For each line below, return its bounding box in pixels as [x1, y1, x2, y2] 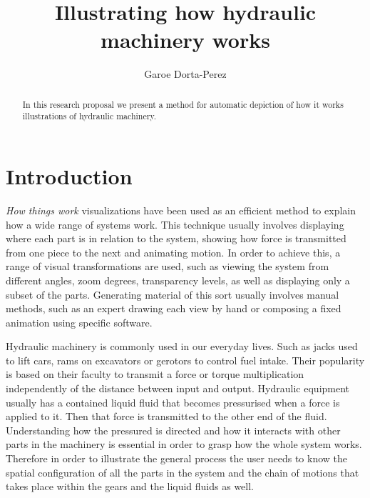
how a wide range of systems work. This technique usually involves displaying [6, 216, 344, 231]
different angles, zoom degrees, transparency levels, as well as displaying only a [6, 272, 350, 287]
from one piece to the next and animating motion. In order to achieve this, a [6, 244, 341, 259]
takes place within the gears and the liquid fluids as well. [6, 479, 255, 494]
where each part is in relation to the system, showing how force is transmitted [6, 231, 346, 246]
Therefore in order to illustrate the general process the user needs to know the [6, 451, 347, 466]
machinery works [101, 25, 270, 54]
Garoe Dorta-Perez [144, 66, 227, 81]
